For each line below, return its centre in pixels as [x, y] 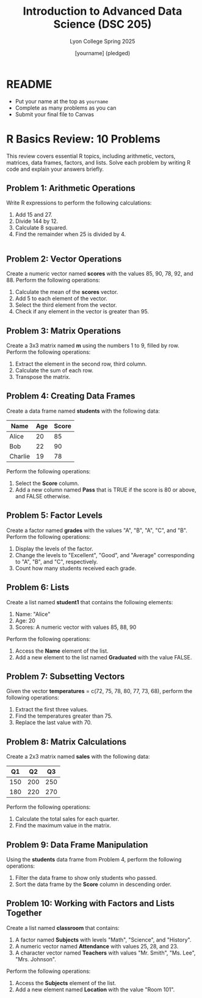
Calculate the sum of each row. [54, 370]
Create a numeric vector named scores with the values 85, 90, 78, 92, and [100, 274]
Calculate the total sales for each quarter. [67, 819]
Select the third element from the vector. [66, 305]
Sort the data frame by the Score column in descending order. [93, 884]
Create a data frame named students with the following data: [83, 411]
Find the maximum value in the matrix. [63, 825]
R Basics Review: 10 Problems [83, 139]
